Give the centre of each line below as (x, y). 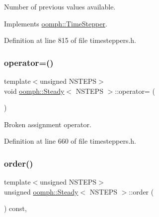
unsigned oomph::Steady (41, 191)
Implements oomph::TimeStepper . (56, 23)
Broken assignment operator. (48, 124)
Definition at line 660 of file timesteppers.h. (70, 141)
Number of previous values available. (60, 6)
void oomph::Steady (34, 91)
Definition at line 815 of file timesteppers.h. (70, 40)
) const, (15, 208)
